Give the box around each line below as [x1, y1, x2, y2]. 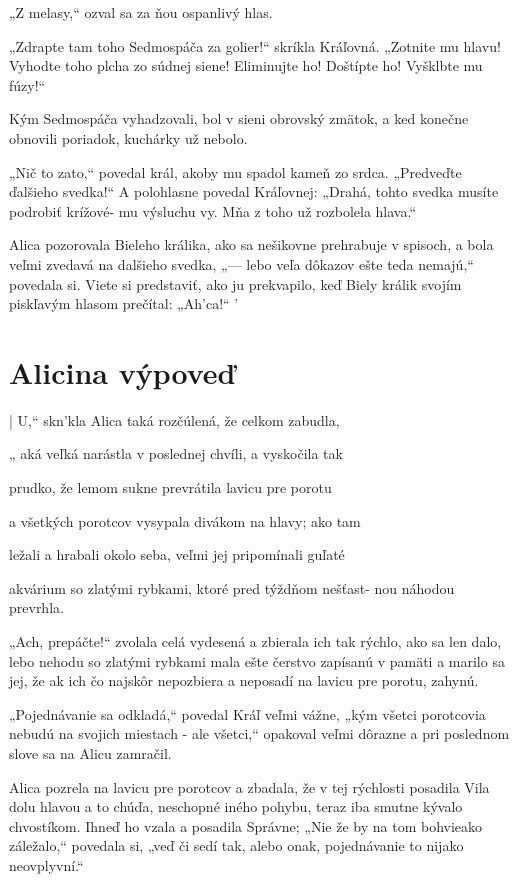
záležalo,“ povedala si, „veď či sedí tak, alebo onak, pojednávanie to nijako [9, 835, 464, 856]
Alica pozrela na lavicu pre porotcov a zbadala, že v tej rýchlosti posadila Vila [9, 776, 490, 797]
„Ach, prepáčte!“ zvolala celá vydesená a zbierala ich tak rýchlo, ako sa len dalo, [9, 631, 502, 651]
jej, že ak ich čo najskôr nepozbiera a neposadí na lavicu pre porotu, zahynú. [9, 670, 479, 691]
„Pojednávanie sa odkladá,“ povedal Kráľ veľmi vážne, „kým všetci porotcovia [9, 703, 486, 724]
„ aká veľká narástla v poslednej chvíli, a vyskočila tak [9, 443, 343, 464]
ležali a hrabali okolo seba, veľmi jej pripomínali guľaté [9, 544, 345, 565]
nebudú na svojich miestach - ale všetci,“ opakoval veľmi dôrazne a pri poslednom [9, 723, 510, 744]
